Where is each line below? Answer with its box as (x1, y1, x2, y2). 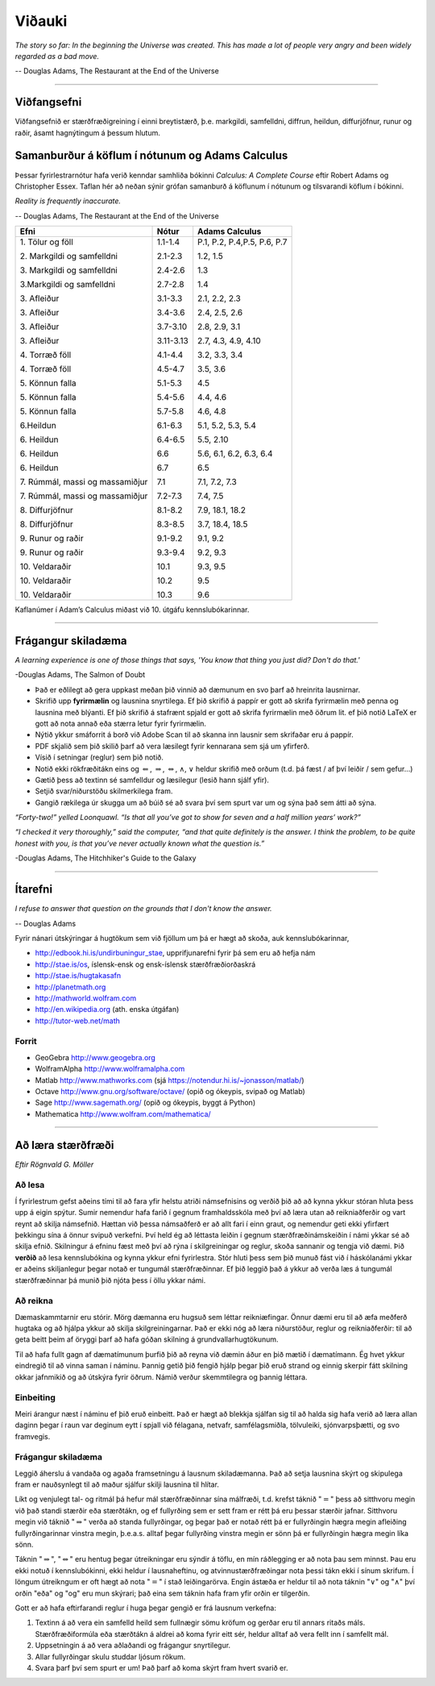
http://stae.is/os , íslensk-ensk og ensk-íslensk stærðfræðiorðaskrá (35, 960, 256, 969)
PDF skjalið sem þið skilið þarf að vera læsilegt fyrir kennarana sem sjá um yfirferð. (35, 741, 310, 751)
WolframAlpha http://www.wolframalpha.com (35, 1064, 185, 1074)
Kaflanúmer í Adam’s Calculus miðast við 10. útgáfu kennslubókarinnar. (14, 605, 250, 614)
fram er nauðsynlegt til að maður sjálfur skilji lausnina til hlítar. (14, 1480, 219, 1489)
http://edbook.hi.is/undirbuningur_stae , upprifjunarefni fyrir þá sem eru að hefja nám (35, 948, 316, 958)
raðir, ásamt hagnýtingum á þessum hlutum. (14, 127, 161, 137)
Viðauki (14, 12, 68, 30)
